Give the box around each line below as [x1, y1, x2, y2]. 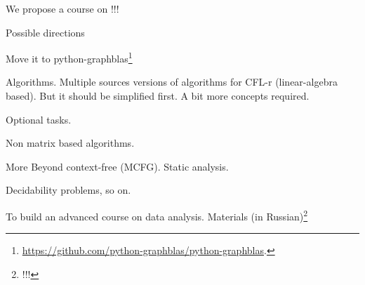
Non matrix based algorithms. [6, 135, 135, 150]
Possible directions [6, 25, 85, 39]
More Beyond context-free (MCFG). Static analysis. [6, 159, 229, 173]
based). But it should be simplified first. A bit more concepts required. [6, 88, 310, 103]
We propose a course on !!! [6, 1, 119, 15]
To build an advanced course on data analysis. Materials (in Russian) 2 [6, 207, 308, 223]
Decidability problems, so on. [6, 183, 131, 197]
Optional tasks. [6, 112, 72, 126]
